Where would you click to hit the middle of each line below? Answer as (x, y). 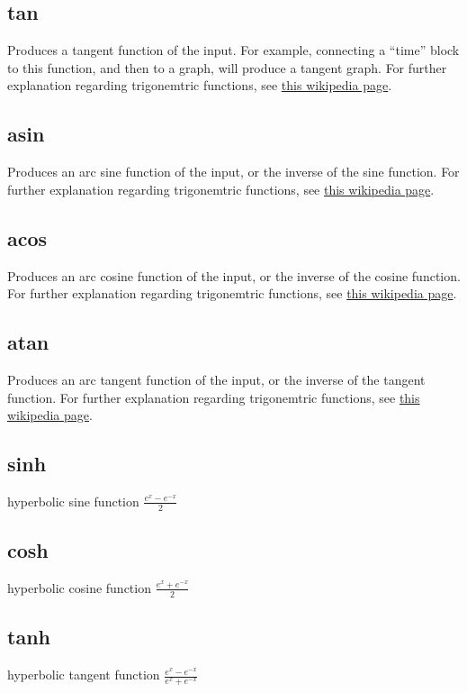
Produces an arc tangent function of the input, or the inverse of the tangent (216, 379)
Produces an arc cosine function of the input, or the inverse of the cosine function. (234, 275)
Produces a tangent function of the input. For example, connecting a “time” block (233, 50)
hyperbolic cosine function (79, 587)
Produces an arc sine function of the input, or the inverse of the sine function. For (233, 172)
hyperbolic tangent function (84, 675)
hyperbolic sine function (73, 501)
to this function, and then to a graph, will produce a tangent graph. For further (227, 67)
